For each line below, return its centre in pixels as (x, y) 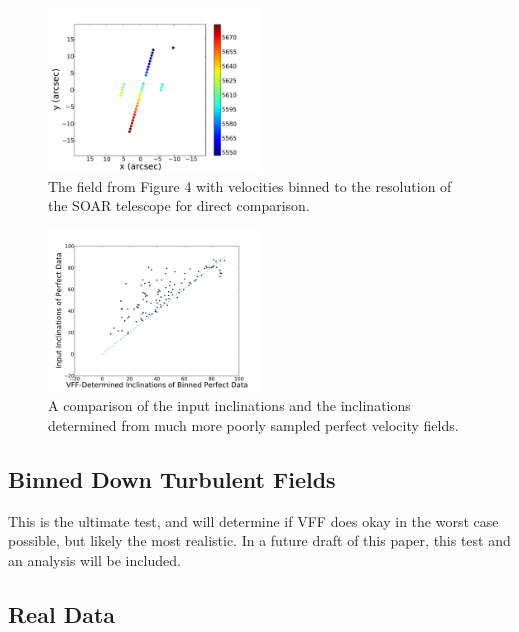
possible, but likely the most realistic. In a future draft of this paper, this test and (259, 540)
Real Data (62, 614)
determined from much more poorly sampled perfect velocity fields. (253, 425)
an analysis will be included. (94, 560)
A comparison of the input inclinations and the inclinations (229, 405)
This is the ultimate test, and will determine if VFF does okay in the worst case (253, 520)
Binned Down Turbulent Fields (172, 479)
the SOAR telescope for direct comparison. (179, 205)
